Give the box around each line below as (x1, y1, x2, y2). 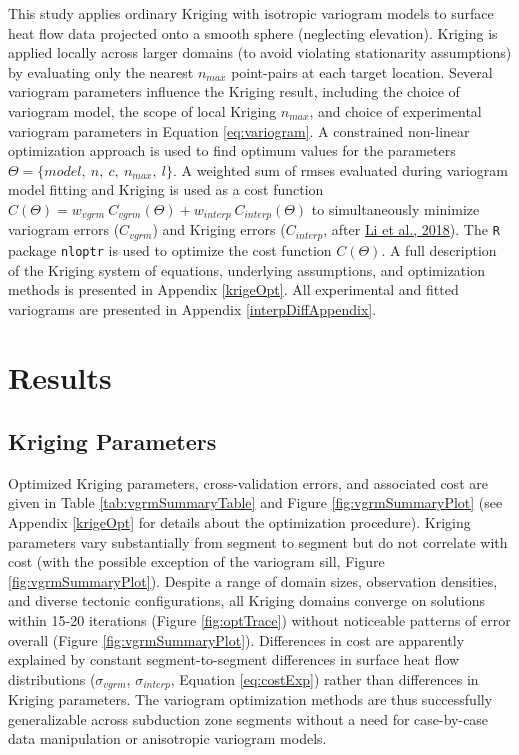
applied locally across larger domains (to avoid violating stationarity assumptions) (8, 42, 512, 63)
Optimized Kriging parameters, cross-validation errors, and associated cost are (8, 472, 488, 493)
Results (8, 357, 112, 398)
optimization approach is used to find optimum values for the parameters (8, 140, 456, 161)
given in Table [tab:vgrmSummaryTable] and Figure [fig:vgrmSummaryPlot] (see (8, 492, 503, 513)
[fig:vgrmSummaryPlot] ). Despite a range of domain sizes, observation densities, (8, 570, 498, 591)
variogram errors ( (8, 219, 120, 240)
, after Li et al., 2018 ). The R (323, 219, 500, 240)
